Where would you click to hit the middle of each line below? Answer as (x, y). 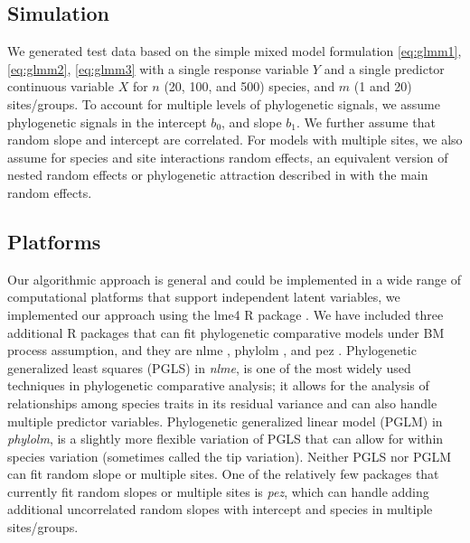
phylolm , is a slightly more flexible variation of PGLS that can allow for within (226, 439)
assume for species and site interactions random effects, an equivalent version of (228, 157)
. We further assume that (366, 122)
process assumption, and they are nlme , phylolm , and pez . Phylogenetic (212, 350)
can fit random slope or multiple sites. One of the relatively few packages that (223, 474)
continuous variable (61, 86)
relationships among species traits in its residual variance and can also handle (222, 403)
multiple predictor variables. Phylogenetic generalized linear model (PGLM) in (225, 421)
